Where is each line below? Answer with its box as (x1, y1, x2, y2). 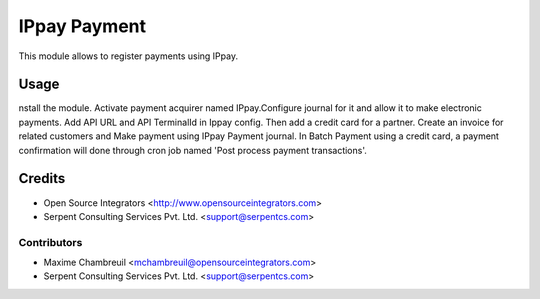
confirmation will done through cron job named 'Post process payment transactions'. (18, 144, 367, 156)
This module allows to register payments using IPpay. (18, 50, 239, 62)
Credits (18, 170, 66, 187)
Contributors (18, 235, 83, 249)
